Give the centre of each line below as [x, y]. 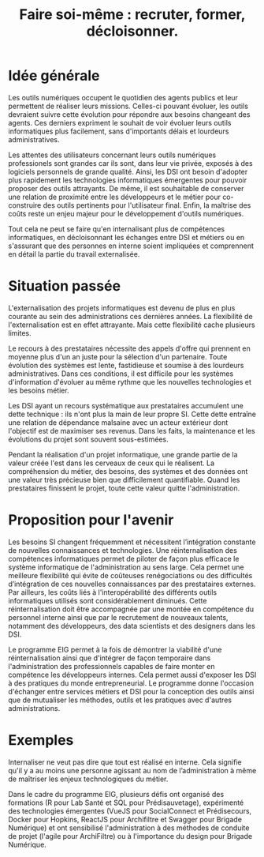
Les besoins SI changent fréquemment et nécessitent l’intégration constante [132, 542]
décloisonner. [132, 31]
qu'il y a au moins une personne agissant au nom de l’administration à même [132, 770]
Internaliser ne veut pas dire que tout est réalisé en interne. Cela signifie [125, 762]
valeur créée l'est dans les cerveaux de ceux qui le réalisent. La [112, 463]
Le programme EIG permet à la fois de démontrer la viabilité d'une [115, 649]
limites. [20, 333]
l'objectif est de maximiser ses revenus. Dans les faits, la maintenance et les [132, 430]
